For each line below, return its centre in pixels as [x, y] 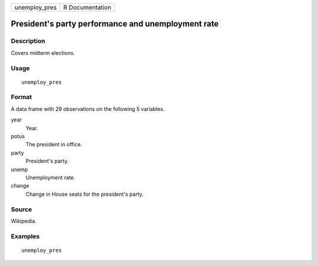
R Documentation [87, 7]
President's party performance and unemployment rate [115, 24]
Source [21, 209]
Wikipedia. [24, 221]
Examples [25, 236]
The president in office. [54, 145]
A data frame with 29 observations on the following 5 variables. [88, 109]
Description [28, 41]
